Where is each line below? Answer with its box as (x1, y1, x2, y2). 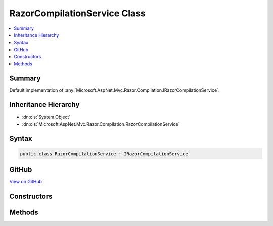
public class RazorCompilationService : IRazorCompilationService (20, 150, 188, 157)
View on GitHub (9, 179, 42, 185)
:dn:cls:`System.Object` (22, 114, 71, 120)
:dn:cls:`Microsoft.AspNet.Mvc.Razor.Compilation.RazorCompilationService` (22, 121, 180, 127)
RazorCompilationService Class (9, 8, 146, 19)
